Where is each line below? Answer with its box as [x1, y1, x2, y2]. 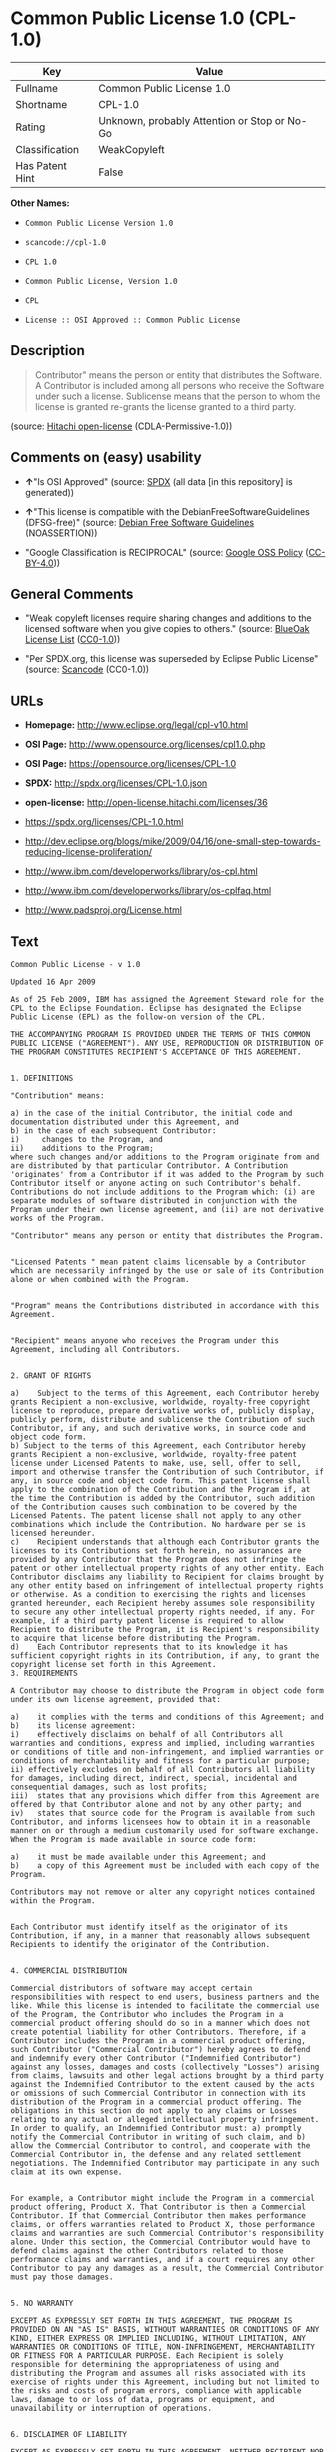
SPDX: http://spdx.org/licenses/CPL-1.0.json [24, 777, 208, 789]
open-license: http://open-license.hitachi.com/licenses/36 [24, 797, 268, 809]
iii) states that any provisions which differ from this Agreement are [10, 1791, 320, 1801]
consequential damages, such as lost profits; [10, 1782, 208, 1792]
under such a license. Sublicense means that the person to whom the [34, 390, 321, 402]
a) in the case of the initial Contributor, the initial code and [10, 1108, 293, 1118]
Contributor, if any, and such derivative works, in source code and [10, 1423, 307, 1433]
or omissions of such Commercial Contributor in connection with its [10, 2088, 307, 2098]
